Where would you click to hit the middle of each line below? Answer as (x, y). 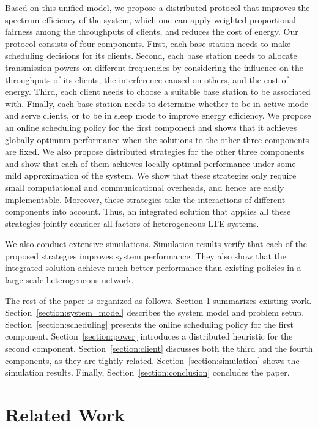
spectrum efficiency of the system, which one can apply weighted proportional (150, 19)
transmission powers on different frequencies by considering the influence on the (154, 67)
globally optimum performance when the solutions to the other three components (157, 139)
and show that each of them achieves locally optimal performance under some (150, 163)
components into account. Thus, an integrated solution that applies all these (148, 211)
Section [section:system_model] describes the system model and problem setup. (155, 312)
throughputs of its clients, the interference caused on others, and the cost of (147, 79)
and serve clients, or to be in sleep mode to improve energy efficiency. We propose (158, 115)
